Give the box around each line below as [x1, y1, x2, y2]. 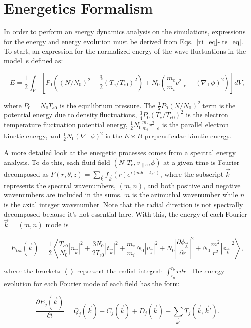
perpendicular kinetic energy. [144, 131, 231, 141]
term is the [202, 100, 236, 110]
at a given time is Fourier [163, 157, 240, 167]
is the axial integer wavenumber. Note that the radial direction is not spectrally [4, 199, 243, 209]
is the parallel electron [162, 119, 229, 130]
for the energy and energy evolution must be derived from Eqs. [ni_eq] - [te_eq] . [4, 36, 243, 46]
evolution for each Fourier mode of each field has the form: [4, 278, 180, 288]
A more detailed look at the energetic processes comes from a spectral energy [4, 147, 236, 158]
